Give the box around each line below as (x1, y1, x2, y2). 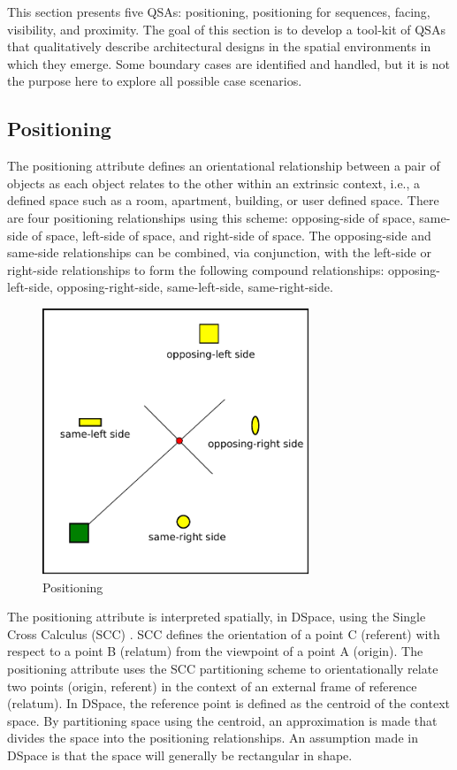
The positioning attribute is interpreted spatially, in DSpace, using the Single (7, 607, 426, 626)
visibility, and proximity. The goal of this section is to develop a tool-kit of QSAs (7, 19, 446, 38)
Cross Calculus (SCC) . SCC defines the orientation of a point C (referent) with (7, 624, 440, 643)
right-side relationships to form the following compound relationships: (7, 260, 385, 278)
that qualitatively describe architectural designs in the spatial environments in (7, 37, 431, 56)
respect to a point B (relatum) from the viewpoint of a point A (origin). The (7, 642, 423, 660)
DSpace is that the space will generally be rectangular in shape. (7, 745, 353, 764)
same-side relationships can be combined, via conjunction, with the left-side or (7, 243, 431, 262)
